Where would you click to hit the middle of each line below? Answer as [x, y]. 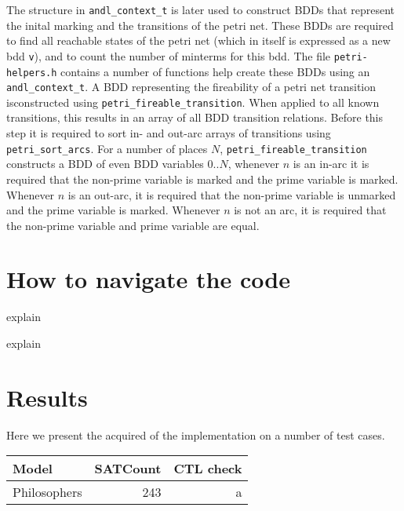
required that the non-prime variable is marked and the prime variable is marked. [202, 179]
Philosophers [47, 492]
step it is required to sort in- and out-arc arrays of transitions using [169, 133]
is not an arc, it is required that [310, 210]
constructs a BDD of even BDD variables [105, 164]
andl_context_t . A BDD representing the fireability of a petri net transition [191, 87]
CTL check [208, 469]
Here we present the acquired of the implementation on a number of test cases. [196, 434]
